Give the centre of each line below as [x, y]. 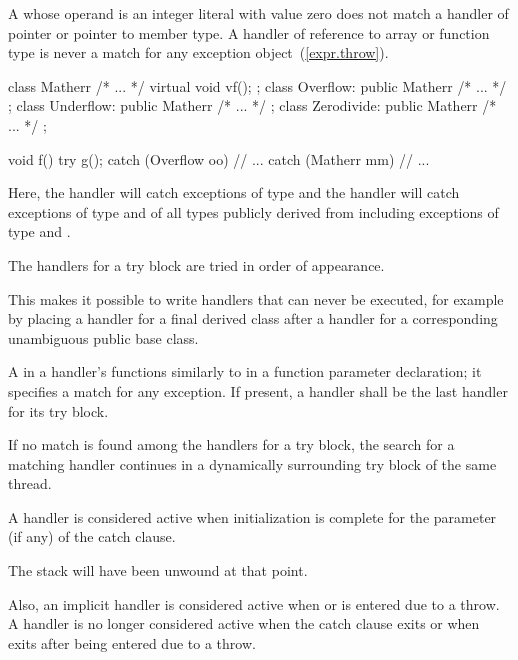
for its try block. [58, 410]
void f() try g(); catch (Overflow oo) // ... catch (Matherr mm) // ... [219, 158]
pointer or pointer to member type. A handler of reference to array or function [249, 32]
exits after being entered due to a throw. [132, 642]
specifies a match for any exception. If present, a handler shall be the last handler [258, 390]
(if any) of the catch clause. [92, 536]
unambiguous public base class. [103, 337]
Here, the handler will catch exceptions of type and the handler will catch [234, 192]
